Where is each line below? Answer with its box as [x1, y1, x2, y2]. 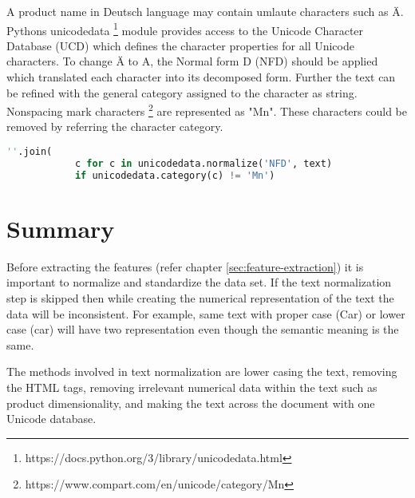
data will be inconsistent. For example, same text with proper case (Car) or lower [6, 305, 405, 322]
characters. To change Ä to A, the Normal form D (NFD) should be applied [6, 53, 378, 69]
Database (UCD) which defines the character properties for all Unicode [6, 37, 354, 53]
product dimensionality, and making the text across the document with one [6, 394, 375, 411]
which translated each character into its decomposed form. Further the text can [6, 69, 396, 85]
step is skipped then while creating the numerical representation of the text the [6, 290, 394, 306]
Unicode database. [6, 410, 97, 427]
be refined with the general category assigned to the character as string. [6, 84, 358, 101]
